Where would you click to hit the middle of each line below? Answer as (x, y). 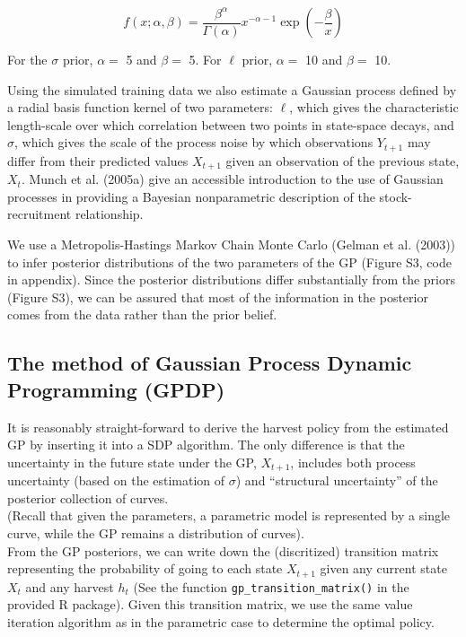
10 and (324, 59)
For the (27, 59)
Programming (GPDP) (116, 389)
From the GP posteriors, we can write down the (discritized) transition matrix (223, 550)
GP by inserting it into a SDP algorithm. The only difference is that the (206, 445)
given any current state (383, 568)
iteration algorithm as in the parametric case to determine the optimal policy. (221, 621)
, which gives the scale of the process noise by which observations (194, 142)
